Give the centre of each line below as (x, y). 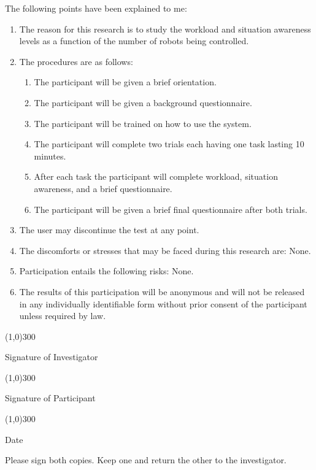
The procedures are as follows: (76, 61)
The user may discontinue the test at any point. (109, 230)
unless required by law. (63, 316)
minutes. (50, 156)
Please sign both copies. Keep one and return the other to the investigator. (146, 460)
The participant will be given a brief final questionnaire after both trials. (171, 209)
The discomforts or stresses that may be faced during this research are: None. (165, 250)
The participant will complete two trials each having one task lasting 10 (169, 144)
